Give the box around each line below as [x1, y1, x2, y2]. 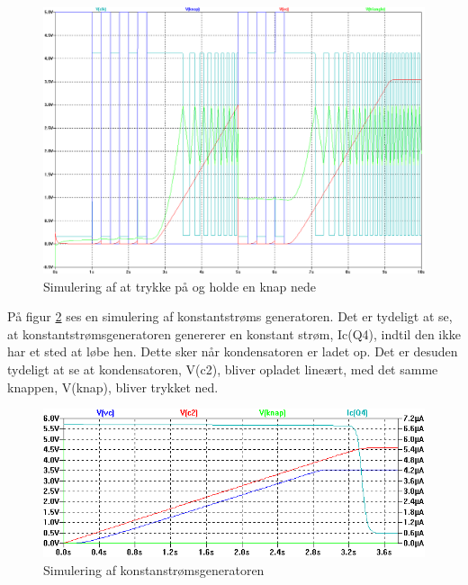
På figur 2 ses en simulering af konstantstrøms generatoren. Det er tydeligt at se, [7, 307, 453, 326]
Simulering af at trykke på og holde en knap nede [43, 276, 317, 295]
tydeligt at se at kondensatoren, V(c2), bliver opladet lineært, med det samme [7, 360, 438, 379]
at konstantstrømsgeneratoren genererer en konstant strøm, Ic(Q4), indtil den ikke [7, 324, 461, 343]
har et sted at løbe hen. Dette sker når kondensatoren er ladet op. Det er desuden [7, 342, 458, 361]
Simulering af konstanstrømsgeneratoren [43, 560, 265, 579]
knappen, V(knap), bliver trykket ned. [7, 377, 219, 396]
